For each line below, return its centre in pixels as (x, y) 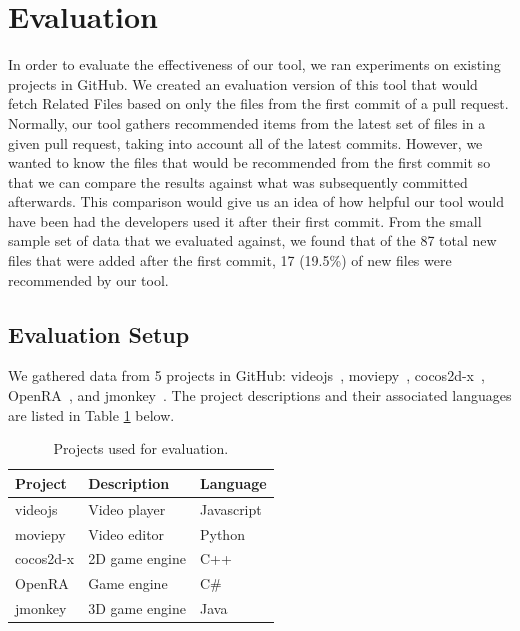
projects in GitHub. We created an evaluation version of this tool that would (243, 83)
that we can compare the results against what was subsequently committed (238, 181)
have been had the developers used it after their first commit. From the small (245, 220)
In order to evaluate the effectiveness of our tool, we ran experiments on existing (254, 64)
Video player (127, 508)
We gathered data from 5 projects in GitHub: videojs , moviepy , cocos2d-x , (246, 375)
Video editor (126, 533)
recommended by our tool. (88, 279)
